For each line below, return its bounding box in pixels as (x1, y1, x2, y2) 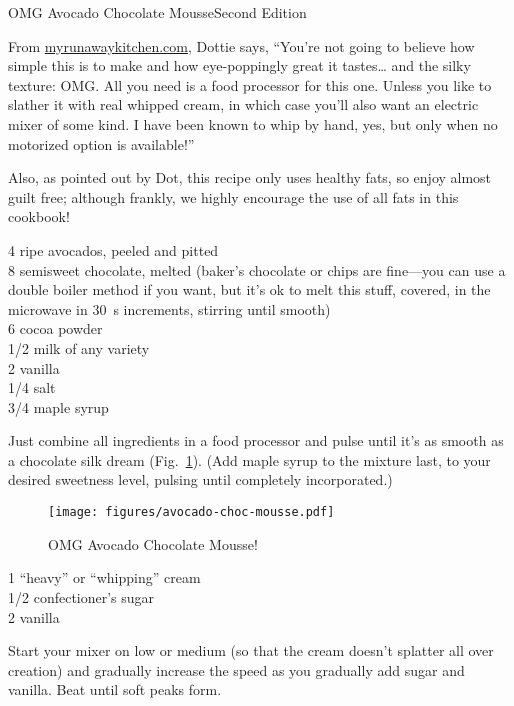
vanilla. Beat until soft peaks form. (8, 679, 222, 700)
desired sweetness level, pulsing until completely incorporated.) (8, 469, 393, 490)
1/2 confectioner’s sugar (8, 586, 155, 607)
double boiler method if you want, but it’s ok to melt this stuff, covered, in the (8, 279, 491, 300)
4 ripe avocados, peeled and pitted (8, 239, 219, 260)
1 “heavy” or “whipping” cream (8, 567, 201, 588)
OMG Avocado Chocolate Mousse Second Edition (8, 2, 307, 22)
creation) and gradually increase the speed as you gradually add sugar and (8, 659, 465, 680)
